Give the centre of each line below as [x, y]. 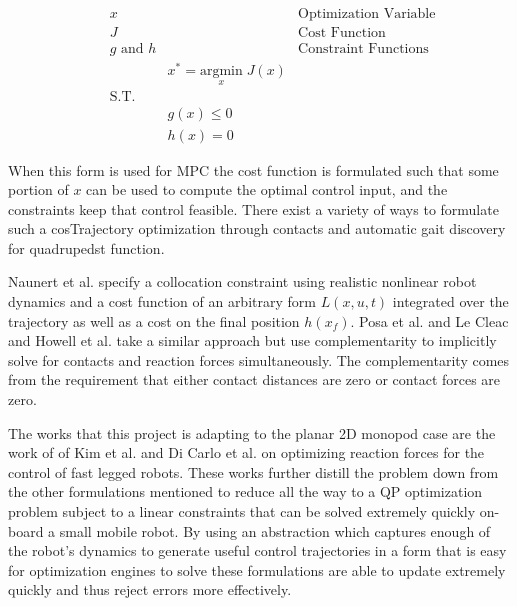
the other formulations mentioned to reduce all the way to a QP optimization [245, 491]
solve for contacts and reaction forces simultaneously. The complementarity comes [259, 359]
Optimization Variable [367, 14]
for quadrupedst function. [86, 247]
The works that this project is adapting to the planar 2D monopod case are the [252, 432]
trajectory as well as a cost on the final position [154, 320]
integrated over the [450, 301]
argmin [221, 71]
